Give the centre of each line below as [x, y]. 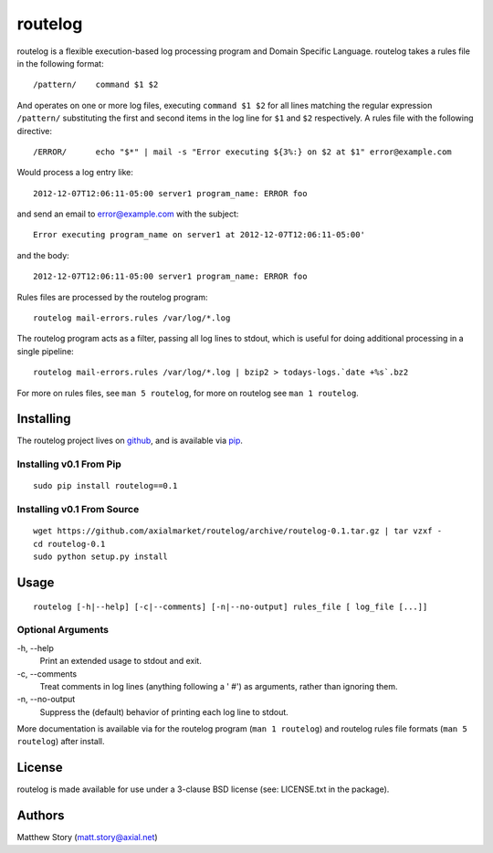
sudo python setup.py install [101, 557]
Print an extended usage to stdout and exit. [121, 661]
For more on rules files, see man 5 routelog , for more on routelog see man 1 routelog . [188, 393]
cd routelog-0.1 [69, 544]
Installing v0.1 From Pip [69, 464]
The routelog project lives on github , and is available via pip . [130, 441]
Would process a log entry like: [75, 173]
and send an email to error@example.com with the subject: [128, 214]
